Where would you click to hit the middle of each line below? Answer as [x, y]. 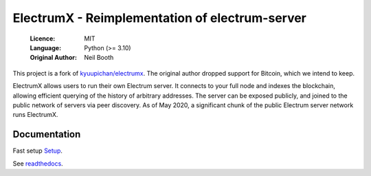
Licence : [43, 38]
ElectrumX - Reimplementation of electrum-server [160, 18]
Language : [46, 47]
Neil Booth [99, 58]
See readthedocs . [38, 163]
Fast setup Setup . [38, 151]
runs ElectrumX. [35, 115]
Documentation [47, 134]
